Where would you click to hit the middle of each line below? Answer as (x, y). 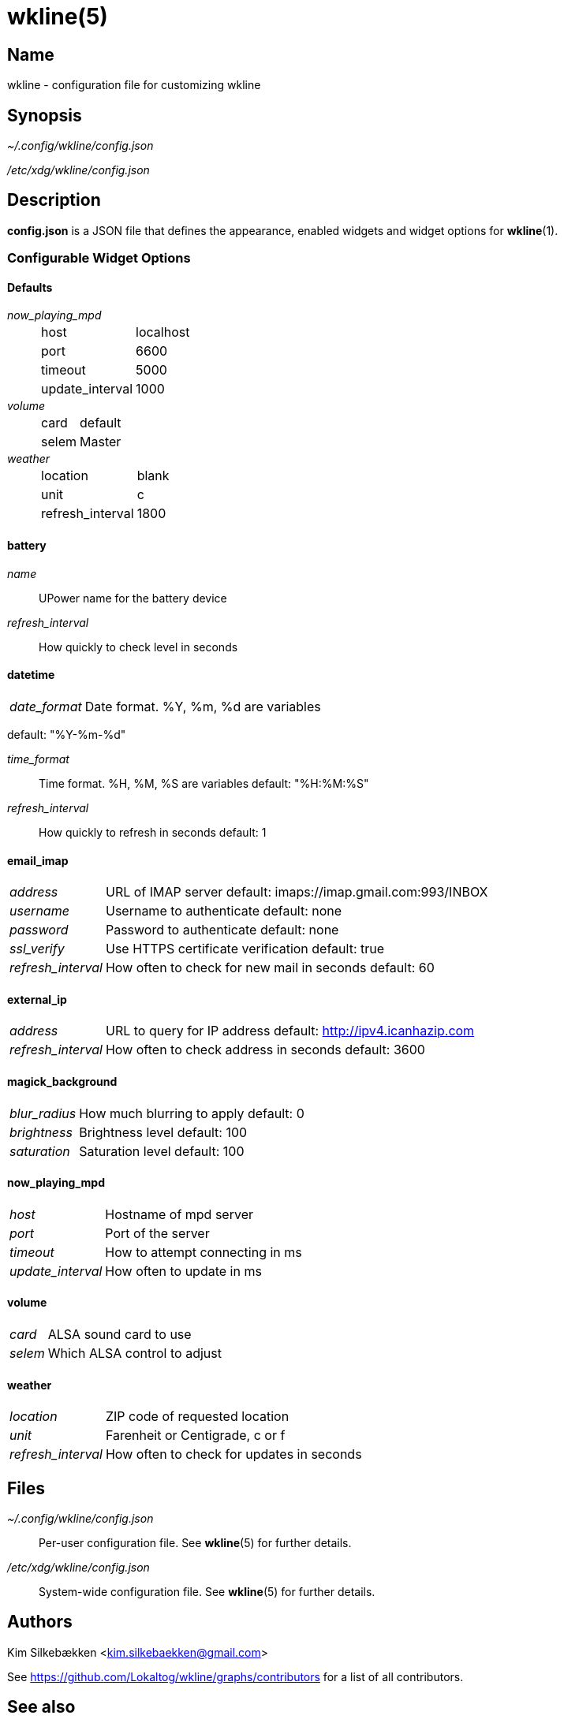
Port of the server (157, 1233)
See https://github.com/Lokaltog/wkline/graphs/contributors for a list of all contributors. (235, 1676)
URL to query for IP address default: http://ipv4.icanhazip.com (290, 1031)
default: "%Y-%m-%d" (67, 734)
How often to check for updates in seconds (233, 1454)
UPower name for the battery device (133, 598)
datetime (31, 675)
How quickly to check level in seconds (138, 647)
